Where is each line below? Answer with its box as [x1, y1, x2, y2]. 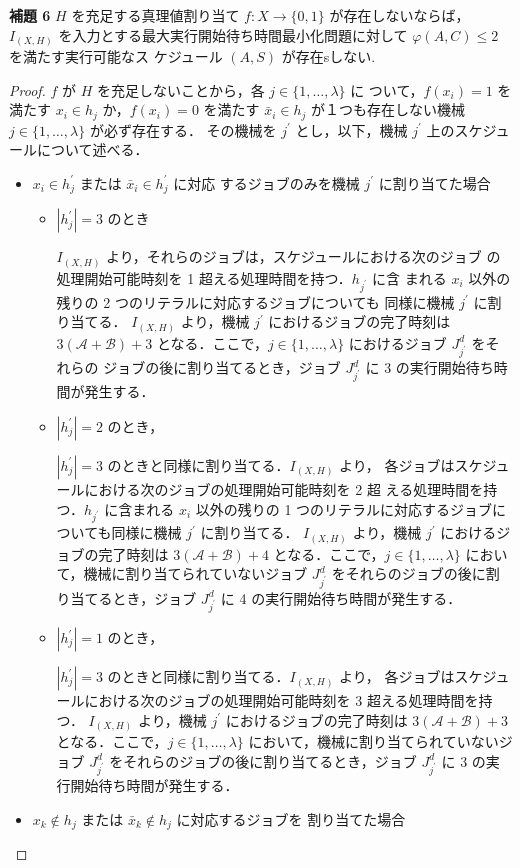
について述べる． [36, 139, 149, 160]
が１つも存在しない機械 [311, 99, 466, 120]
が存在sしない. [281, 46, 376, 67]
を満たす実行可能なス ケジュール [9, 46, 223, 67]
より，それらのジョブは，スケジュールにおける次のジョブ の [106, 246, 501, 267]
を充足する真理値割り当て [71, 5, 240, 25]
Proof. [9, 79, 46, 100]
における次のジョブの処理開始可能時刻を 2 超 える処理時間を [84, 478, 484, 499]
